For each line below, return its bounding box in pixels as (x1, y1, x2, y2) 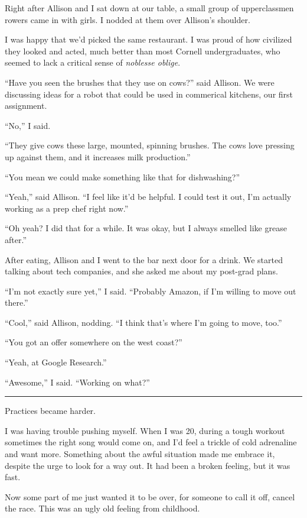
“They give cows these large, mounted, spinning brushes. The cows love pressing (5, 139, 295, 151)
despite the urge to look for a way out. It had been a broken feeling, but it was (5, 459, 290, 471)
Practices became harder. (5, 404, 96, 417)
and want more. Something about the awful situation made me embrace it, (5, 448, 275, 460)
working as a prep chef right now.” (5, 202, 129, 214)
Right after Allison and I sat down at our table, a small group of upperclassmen (5, 2, 294, 14)
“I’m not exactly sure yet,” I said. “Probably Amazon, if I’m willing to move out (5, 284, 296, 297)
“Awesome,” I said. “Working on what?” (5, 375, 150, 388)
